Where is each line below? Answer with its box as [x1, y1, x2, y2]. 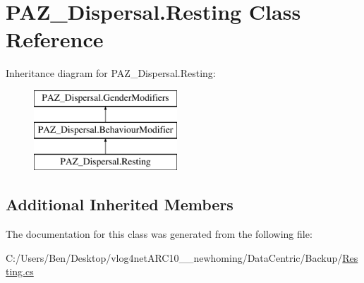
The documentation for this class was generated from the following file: [6, 227, 313, 241]
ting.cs [6, 264, 34, 279]
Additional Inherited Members [6, 193, 233, 215]
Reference [6, 25, 104, 54]
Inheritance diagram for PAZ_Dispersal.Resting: [6, 66, 216, 80]
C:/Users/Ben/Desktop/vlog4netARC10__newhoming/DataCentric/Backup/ [6, 250, 343, 265]
